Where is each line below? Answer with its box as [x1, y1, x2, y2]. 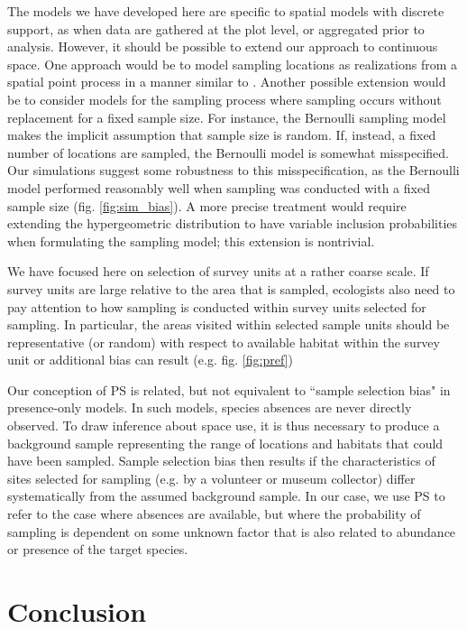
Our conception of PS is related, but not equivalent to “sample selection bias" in [7, 380, 451, 399]
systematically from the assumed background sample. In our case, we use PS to [7, 486, 445, 505]
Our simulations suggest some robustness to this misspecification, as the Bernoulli [7, 161, 460, 180]
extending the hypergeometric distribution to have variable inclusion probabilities [7, 214, 458, 233]
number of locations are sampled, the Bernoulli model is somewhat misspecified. [7, 143, 449, 162]
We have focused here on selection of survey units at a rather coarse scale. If [7, 262, 429, 281]
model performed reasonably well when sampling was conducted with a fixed [7, 178, 430, 197]
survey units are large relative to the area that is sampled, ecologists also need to [7, 279, 455, 298]
